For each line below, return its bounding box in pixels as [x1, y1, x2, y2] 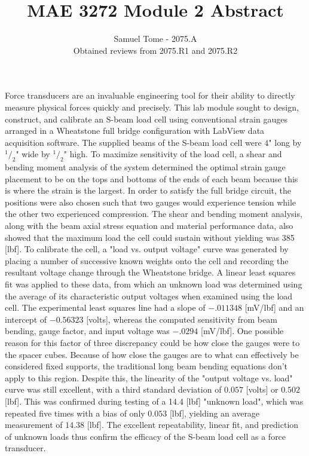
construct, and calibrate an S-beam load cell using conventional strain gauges [5, 112, 287, 125]
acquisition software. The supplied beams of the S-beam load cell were [5, 136, 262, 148]
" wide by [16, 148, 50, 160]
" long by [268, 136, 302, 148]
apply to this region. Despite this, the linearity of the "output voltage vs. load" [5, 371, 293, 384]
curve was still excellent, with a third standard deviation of [5, 383, 222, 396]
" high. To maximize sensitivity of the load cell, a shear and [63, 148, 282, 160]
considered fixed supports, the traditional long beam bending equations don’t [5, 360, 288, 372]
